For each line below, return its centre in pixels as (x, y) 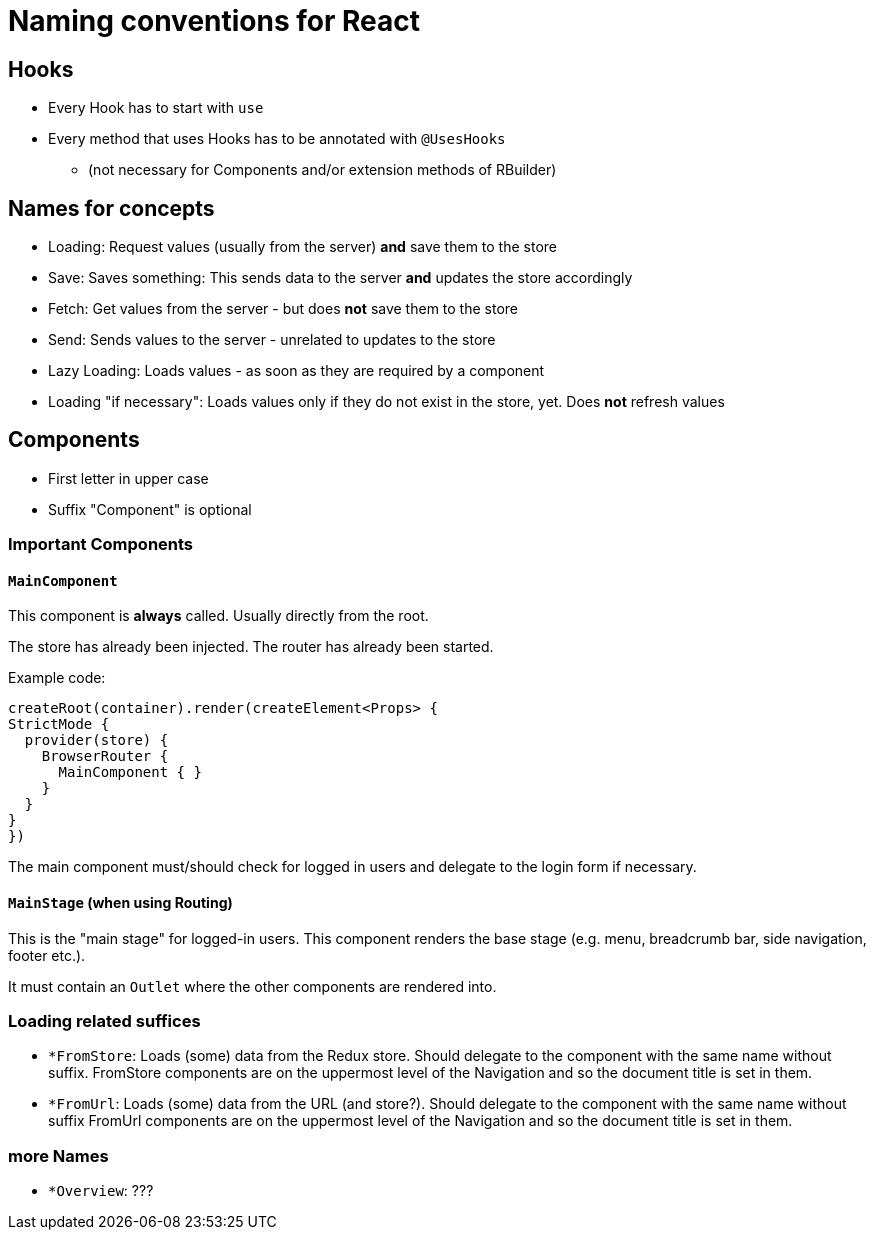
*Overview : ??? (101, 1191)
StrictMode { (59, 724)
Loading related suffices (104, 1021)
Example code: (57, 678)
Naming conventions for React (214, 21)
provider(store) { (96, 740)
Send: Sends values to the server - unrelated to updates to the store (272, 340)
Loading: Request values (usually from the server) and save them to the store (302, 247)
